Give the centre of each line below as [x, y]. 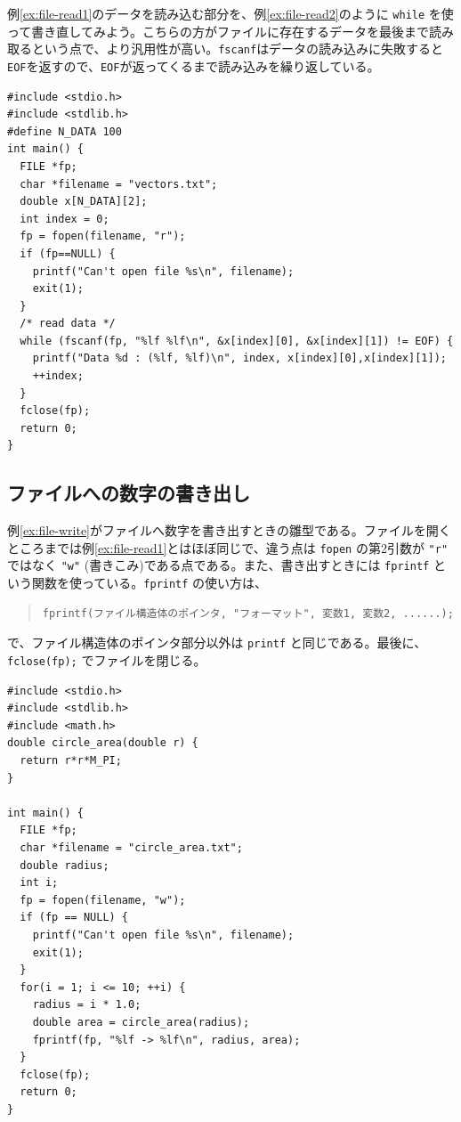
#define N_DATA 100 [65, 131]
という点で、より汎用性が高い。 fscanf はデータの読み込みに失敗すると [238, 49]
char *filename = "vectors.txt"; [119, 184]
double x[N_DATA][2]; [84, 202]
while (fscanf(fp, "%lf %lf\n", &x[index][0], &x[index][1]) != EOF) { [237, 341]
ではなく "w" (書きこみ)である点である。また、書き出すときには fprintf [218, 565]
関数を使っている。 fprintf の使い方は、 [150, 583]
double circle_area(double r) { [103, 743]
